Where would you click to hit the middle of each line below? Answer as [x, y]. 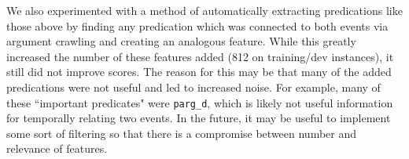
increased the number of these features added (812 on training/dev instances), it [200, 56]
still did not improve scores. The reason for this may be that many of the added [199, 72]
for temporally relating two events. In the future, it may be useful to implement [199, 118]
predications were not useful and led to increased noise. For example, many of [193, 87]
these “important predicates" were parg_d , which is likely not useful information [200, 102]
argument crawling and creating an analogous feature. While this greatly [181, 41]
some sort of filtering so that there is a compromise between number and [182, 133]
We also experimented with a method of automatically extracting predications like [204, 10]
